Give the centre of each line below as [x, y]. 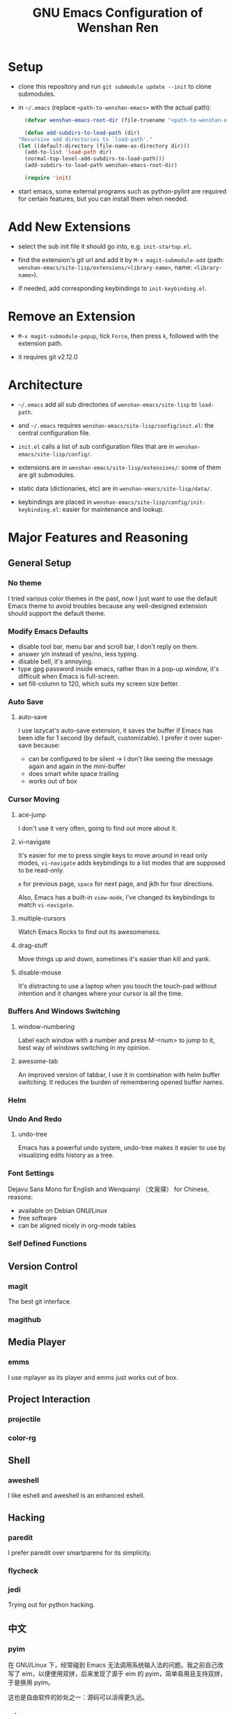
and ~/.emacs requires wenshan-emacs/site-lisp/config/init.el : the [116, 425]
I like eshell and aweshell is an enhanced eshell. [77, 1496]
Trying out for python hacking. [52, 1605]
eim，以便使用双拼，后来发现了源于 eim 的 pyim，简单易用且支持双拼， [124, 1674]
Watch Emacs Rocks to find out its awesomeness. [89, 932]
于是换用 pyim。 [31, 1683]
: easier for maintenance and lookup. [111, 509]
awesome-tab [38, 1061]
